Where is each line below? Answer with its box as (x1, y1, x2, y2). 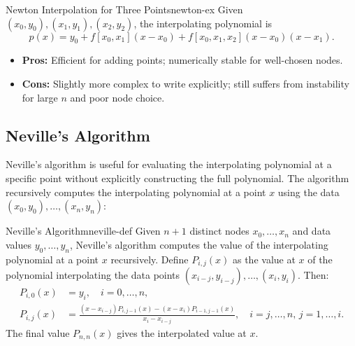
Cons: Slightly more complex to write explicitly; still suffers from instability (22, 76, 349, 90)
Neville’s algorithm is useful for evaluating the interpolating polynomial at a (6, 157, 332, 172)
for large (22, 90, 58, 104)
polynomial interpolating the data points (6, 268, 180, 282)
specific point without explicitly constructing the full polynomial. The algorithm (6, 170, 349, 185)
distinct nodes (189, 223, 249, 238)
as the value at (232, 251, 296, 266)
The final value (6, 325, 70, 340)
